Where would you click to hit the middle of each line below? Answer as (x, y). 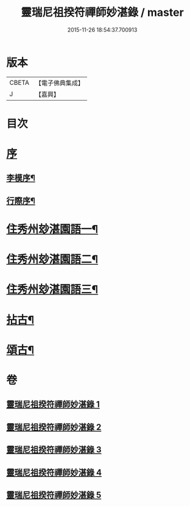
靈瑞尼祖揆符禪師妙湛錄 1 (53, 404)
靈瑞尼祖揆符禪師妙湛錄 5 (54, 495)
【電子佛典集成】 (59, 83)
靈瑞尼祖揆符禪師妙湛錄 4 (54, 472)
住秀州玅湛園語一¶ (52, 230)
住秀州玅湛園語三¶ (52, 290)
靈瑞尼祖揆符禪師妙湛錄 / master (102, 12)
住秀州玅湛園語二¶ (52, 259)
